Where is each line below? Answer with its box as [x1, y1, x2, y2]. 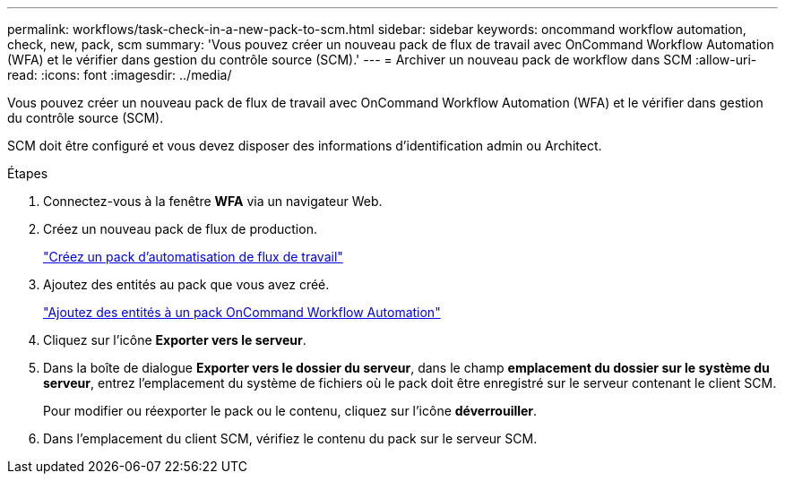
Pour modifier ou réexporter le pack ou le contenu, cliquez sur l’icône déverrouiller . [43, 403, 538, 418]
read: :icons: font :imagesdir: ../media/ [7, 67, 232, 82]
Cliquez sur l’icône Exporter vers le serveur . [43, 332, 306, 348]
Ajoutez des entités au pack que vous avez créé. [43, 277, 330, 292]
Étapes [7, 166, 48, 181]
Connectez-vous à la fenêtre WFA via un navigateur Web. [43, 193, 383, 209]
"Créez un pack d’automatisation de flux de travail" [43, 249, 343, 264]
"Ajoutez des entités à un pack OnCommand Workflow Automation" [43, 305, 441, 320]
